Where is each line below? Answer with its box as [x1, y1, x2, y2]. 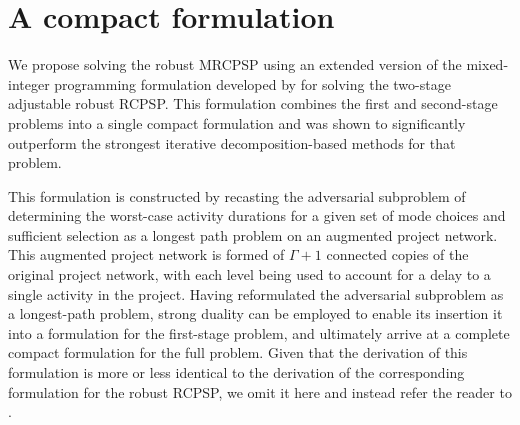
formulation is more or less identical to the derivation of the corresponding [8, 362, 465, 383]
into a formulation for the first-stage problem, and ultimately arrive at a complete [8, 322, 510, 343]
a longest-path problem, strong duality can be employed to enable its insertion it [8, 303, 503, 324]
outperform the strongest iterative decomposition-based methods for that [8, 132, 456, 153]
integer [8, 73, 50, 94]
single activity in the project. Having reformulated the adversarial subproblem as [8, 283, 504, 304]
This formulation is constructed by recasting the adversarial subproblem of [8, 185, 466, 206]
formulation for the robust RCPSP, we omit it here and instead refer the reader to [8, 381, 512, 402]
